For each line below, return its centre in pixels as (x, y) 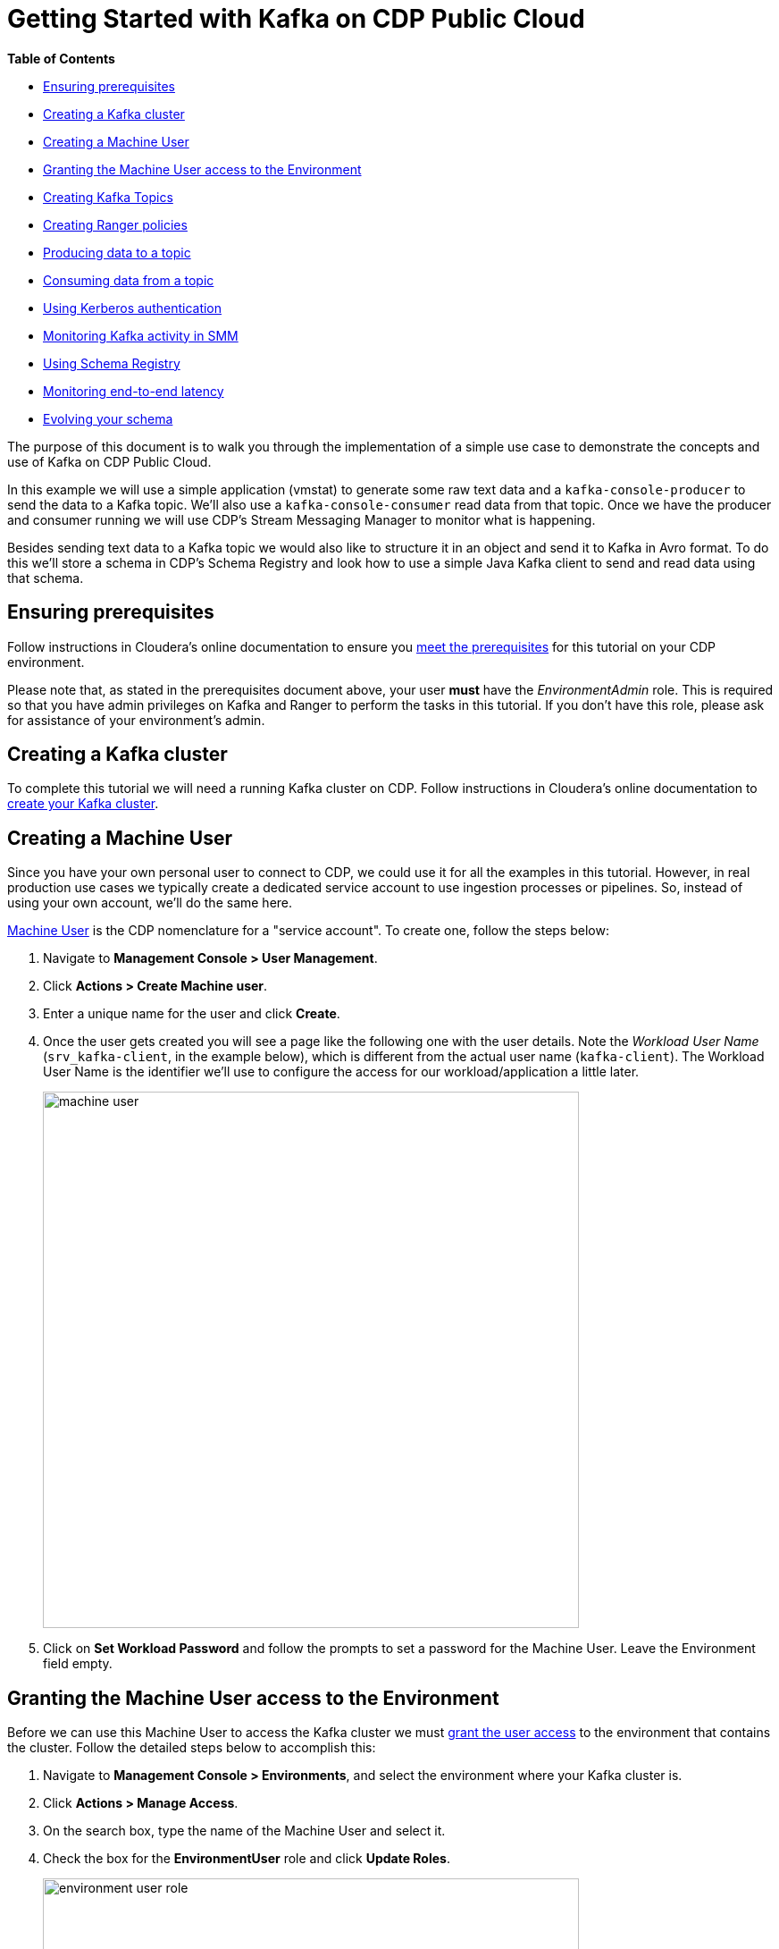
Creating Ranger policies (115, 224)
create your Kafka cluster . (83, 804)
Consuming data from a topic (129, 280)
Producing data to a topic (117, 252)
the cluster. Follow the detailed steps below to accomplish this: (192, 1748)
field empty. (78, 1664)
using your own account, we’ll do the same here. (150, 903)
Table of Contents (61, 58)
